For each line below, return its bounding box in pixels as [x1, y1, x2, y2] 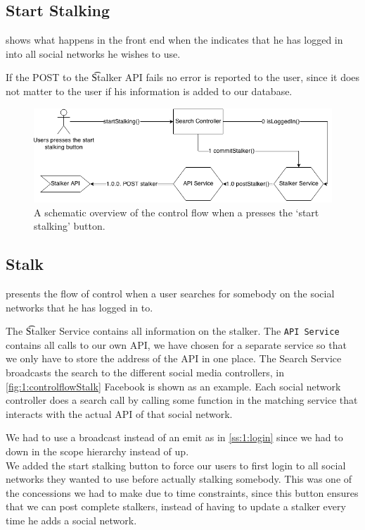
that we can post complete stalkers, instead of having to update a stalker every [6, 499, 346, 514]
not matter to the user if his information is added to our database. [6, 83, 293, 98]
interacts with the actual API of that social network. [6, 406, 233, 421]
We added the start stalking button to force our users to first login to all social [6, 457, 346, 472]
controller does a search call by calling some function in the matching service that [6, 393, 358, 407]
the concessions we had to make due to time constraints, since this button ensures [6, 485, 359, 500]
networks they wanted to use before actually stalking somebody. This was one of [6, 472, 352, 486]
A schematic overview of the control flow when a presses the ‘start [34, 204, 319, 219]
